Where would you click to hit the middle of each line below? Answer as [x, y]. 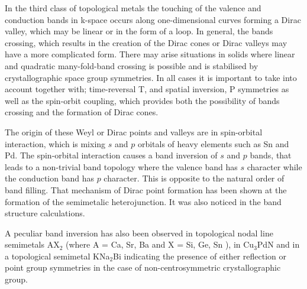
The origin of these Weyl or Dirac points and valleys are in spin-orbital [134, 131]
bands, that [271, 155]
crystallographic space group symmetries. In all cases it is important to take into [151, 77]
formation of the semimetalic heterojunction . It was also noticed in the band [143, 201]
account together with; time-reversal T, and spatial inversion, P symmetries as [147, 89]
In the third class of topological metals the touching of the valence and [133, 8]
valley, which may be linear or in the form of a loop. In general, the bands [139, 31]
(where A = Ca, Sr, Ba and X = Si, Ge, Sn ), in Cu [160, 244]
